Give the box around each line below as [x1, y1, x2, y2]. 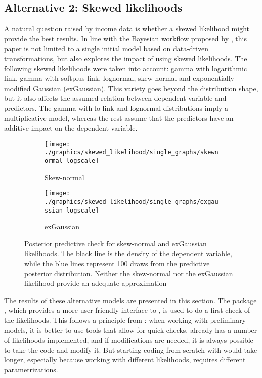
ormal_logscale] [45, 157, 99, 165]
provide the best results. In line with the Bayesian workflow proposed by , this [4, 33, 247, 44]
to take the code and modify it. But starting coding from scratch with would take [4, 344, 257, 355]
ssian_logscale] [45, 206, 99, 214]
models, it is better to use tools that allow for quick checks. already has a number [4, 324, 257, 335]
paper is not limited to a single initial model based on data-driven [4, 43, 208, 54]
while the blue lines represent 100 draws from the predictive [24, 258, 210, 269]
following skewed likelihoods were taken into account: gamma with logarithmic [4, 63, 247, 73]
